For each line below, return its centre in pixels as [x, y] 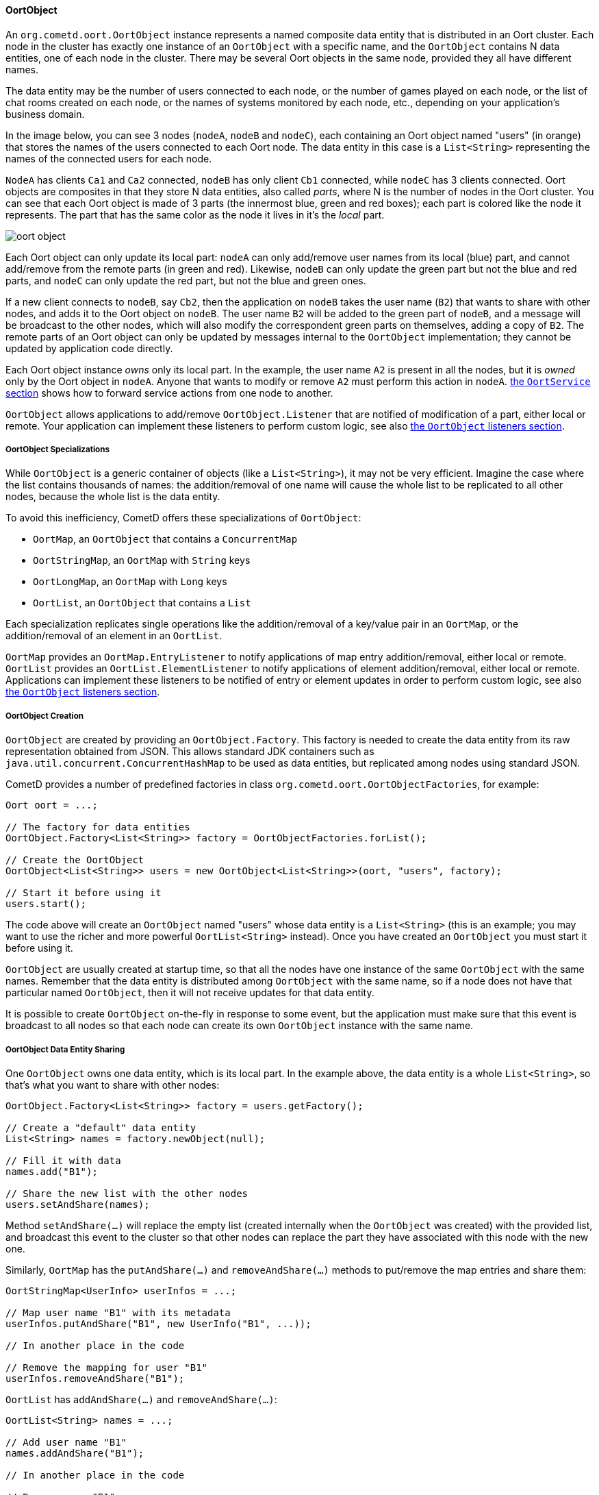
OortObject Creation [44, 716]
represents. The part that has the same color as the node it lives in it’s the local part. [195, 214]
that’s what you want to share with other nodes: [113, 1085]
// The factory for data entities [98, 827]
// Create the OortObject [75, 860]
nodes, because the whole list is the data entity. [113, 497]
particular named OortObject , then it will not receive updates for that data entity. [190, 993]
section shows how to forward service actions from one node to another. [169, 393]
